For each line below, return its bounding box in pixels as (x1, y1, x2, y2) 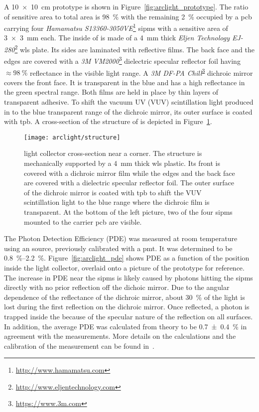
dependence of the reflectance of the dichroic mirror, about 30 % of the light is (4, 291, 245, 302)
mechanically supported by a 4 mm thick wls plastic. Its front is (24, 158, 221, 168)
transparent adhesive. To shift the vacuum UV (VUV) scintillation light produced (4, 96, 254, 107)
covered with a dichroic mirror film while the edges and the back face (24, 167, 235, 178)
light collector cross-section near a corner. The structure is (24, 148, 202, 158)
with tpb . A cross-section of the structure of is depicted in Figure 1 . (4, 116, 212, 127)
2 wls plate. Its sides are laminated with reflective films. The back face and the (14, 43, 255, 54)
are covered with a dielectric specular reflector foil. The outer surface (24, 177, 234, 188)
